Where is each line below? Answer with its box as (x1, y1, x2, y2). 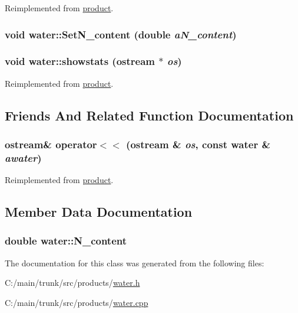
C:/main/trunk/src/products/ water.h (5, 276, 140, 289)
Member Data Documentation (5, 203, 193, 221)
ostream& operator (5, 136, 97, 151)
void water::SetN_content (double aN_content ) (5, 27, 237, 41)
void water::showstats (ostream (5, 54, 155, 69)
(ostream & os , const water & (126, 136, 271, 151)
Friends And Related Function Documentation (5, 106, 294, 124)
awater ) (5, 150, 42, 165)
